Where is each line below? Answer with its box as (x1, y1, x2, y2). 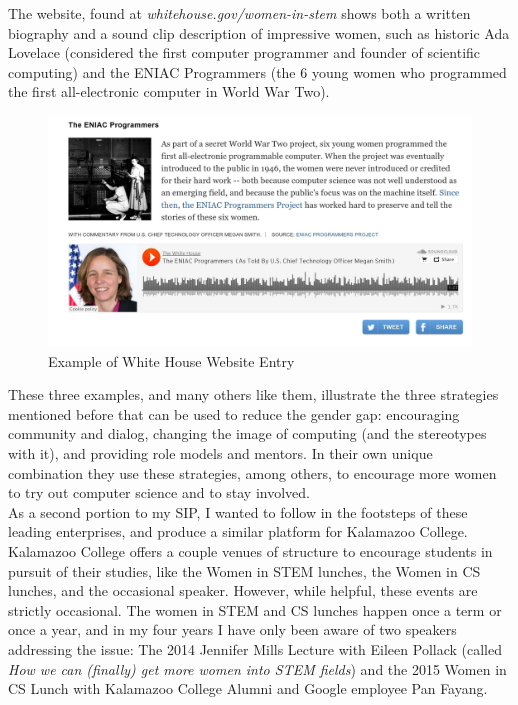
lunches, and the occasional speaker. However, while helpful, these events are (8, 580, 478, 601)
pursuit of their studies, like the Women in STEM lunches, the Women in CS (8, 560, 481, 581)
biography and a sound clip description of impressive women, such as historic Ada (8, 22, 510, 43)
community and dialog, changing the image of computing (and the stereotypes (8, 423, 487, 444)
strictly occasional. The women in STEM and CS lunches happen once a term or (8, 599, 502, 620)
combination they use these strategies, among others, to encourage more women (8, 462, 497, 483)
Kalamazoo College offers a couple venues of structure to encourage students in (8, 540, 493, 561)
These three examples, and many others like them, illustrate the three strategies (8, 384, 499, 405)
